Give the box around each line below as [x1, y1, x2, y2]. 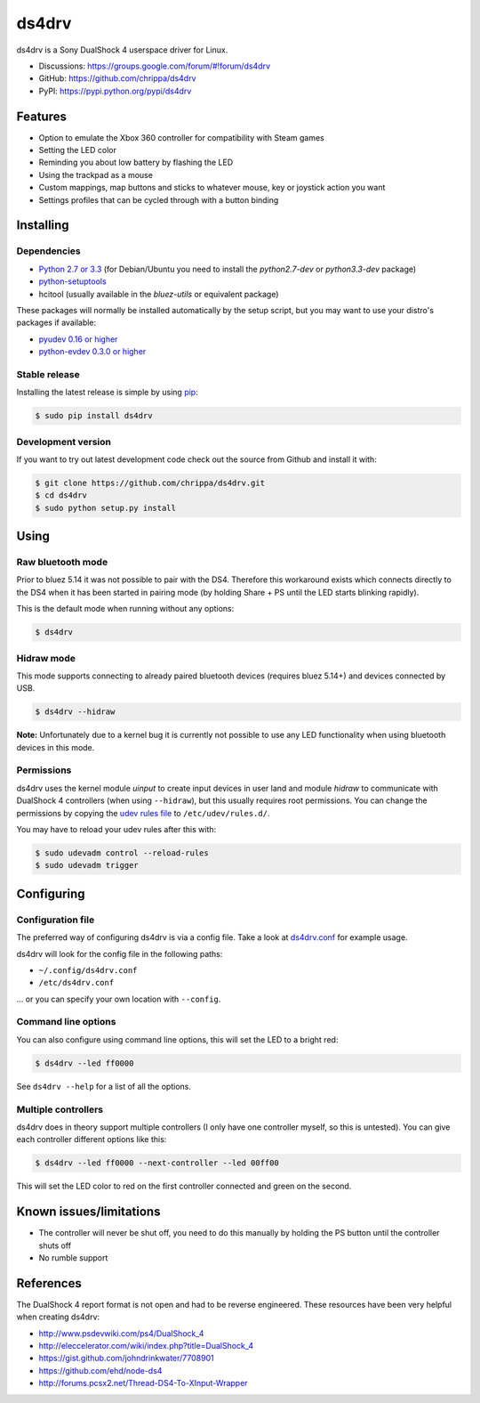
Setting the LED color [38, 145, 117, 156]
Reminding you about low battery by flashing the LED [38, 157, 234, 168]
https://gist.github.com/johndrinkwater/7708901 [38, 1353, 214, 1364]
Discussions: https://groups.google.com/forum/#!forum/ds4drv [38, 61, 271, 71]
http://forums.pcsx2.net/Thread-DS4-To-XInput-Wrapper [38, 1378, 248, 1389]
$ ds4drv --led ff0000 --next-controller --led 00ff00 [35, 1158, 279, 1168]
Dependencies [16, 245, 82, 257]
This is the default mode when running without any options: [16, 604, 235, 614]
